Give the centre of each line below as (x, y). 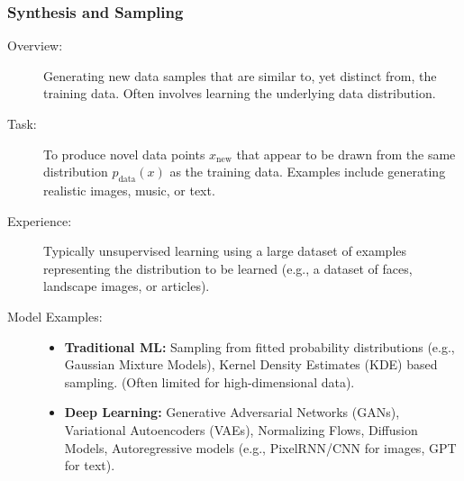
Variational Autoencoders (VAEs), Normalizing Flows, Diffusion (241, 429)
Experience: (40, 220)
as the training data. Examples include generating (308, 172)
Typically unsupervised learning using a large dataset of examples (225, 251)
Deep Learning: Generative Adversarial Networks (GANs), (232, 412)
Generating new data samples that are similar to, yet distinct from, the (240, 75)
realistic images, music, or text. (129, 190)
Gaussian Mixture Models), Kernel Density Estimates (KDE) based (251, 364)
